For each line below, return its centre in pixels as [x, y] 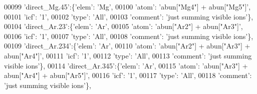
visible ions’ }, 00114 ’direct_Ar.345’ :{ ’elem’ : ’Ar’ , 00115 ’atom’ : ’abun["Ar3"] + [126, 65]
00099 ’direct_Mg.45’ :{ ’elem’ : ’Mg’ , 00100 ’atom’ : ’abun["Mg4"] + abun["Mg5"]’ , [127, 6]
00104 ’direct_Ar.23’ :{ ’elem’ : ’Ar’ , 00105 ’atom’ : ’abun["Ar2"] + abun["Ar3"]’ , [123, 26]
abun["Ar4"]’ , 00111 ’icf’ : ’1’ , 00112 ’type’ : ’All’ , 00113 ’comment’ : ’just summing [128, 55]
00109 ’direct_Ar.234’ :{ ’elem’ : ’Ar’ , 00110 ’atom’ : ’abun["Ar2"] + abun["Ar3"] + [127, 46]
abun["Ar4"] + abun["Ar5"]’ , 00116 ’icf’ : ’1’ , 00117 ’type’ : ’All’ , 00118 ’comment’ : [128, 75]
